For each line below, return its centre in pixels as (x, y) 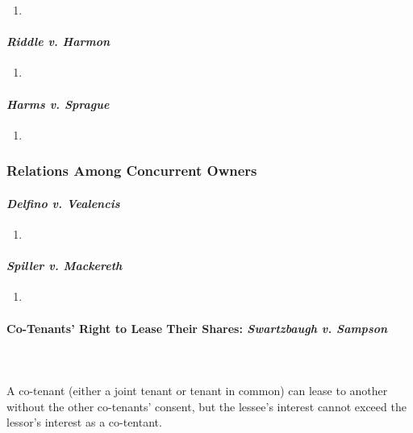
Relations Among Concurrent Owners (132, 171)
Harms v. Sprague (58, 104)
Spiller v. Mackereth (65, 266)
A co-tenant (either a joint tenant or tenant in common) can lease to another (197, 390)
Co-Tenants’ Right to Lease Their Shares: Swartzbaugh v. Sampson (197, 328)
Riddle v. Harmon (58, 42)
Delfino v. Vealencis (63, 203)
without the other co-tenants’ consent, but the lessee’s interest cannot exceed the (206, 406)
